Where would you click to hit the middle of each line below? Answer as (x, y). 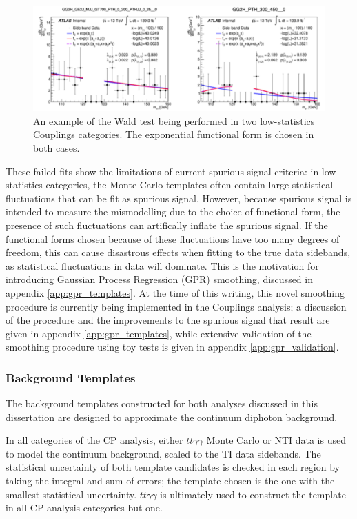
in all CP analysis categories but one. (84, 508)
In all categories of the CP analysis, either (94, 440)
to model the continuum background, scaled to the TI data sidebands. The (163, 453)
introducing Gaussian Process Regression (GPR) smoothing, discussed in (159, 279)
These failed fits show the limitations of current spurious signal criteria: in (162, 171)
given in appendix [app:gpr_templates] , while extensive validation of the (159, 333)
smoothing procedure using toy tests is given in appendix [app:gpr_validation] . (172, 347)
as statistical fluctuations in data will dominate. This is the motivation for (162, 265)
